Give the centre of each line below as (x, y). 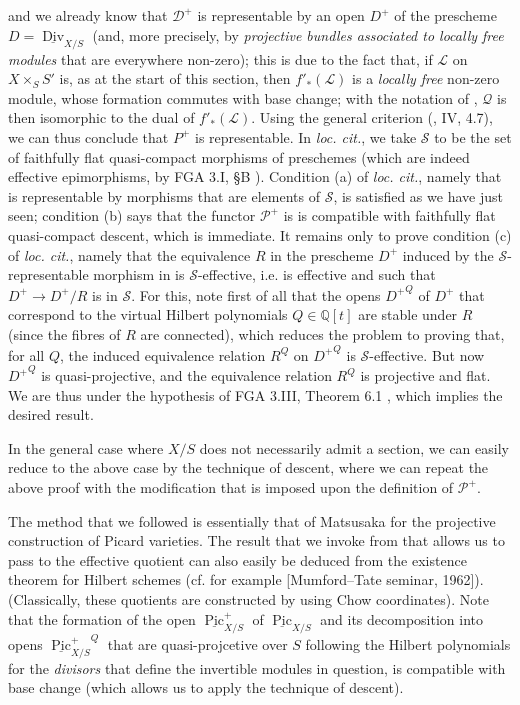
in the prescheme (322, 254)
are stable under (408, 314)
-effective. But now (427, 354)
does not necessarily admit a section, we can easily (354, 447)
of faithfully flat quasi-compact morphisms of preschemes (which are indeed (239, 156)
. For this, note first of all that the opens (256, 294)
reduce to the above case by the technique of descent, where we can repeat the (248, 467)
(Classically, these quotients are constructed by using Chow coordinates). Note (248, 599)
